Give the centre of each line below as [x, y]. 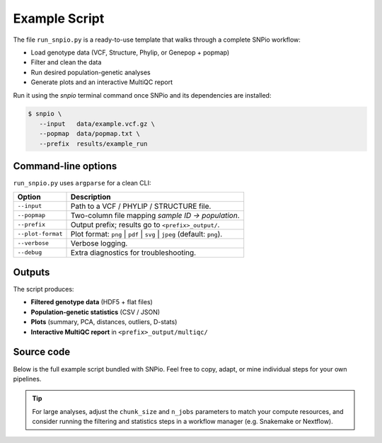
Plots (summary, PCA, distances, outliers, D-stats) [104, 322]
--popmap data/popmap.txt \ [90, 134]
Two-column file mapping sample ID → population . [155, 215]
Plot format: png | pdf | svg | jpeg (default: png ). [146, 234]
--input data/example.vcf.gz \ [97, 123]
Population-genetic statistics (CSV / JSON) [95, 312]
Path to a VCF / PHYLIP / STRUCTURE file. [141, 206]
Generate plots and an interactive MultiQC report [102, 82]
